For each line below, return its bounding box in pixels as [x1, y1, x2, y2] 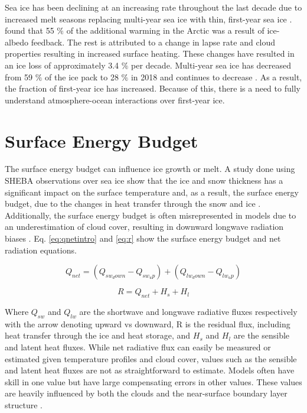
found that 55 [5, 24, 54, 37]
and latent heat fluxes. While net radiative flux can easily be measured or [5, 341, 271, 353]
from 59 [5, 70, 33, 83]
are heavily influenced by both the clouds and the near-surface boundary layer [5, 387, 288, 399]
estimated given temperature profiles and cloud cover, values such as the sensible [5, 352, 297, 365]
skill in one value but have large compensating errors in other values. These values [5, 375, 302, 388]
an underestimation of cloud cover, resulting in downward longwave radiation [5, 220, 284, 233]
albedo [5, 35, 29, 48]
